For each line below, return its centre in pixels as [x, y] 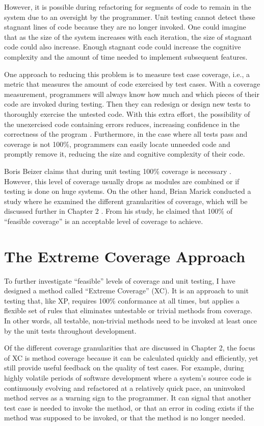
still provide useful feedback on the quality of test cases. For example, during [124, 368]
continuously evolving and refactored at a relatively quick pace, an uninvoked [125, 387]
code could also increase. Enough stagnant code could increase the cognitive [123, 47]
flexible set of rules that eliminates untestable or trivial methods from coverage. [128, 310]
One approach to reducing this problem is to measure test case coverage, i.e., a [127, 74]
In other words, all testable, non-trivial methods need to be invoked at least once [130, 320]
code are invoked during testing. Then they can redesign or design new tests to [127, 104]
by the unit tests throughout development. [70, 330]
